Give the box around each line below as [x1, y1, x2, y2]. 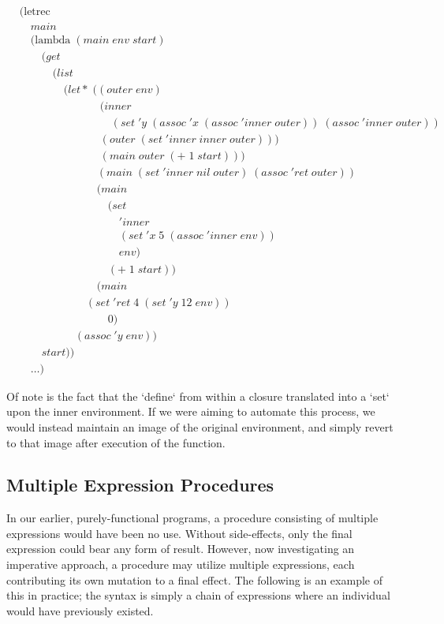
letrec [24, 6, 50, 18]
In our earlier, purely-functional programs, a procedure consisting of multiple [6, 510, 379, 526]
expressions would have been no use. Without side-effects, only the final [6, 525, 353, 541]
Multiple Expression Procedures [6, 473, 274, 497]
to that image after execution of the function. [6, 434, 226, 450]
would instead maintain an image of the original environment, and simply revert [6, 418, 394, 435]
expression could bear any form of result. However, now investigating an [6, 540, 355, 557]
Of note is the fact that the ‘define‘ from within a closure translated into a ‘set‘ [6, 387, 390, 404]
